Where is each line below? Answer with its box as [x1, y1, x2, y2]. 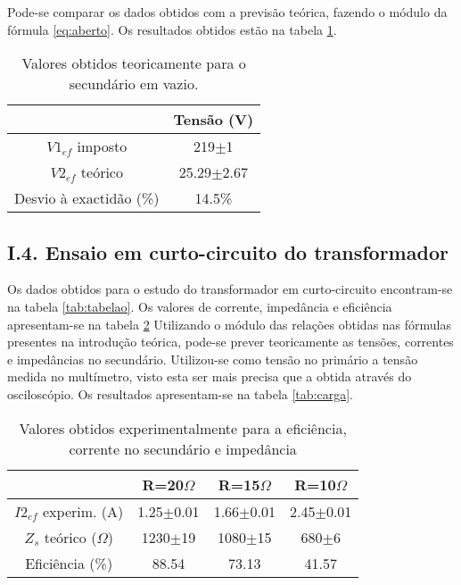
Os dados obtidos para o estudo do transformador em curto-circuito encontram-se [7, 280, 453, 298]
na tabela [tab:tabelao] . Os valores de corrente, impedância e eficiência [7, 297, 392, 315]
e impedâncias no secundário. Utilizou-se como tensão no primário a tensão [7, 349, 418, 368]
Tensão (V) [173, 109, 254, 130]
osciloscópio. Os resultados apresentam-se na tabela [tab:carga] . [7, 384, 353, 403]
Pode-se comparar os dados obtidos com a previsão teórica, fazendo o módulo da [7, 3, 448, 21]
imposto [77, 136, 128, 157]
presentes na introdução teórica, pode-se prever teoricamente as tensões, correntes [7, 332, 454, 351]
